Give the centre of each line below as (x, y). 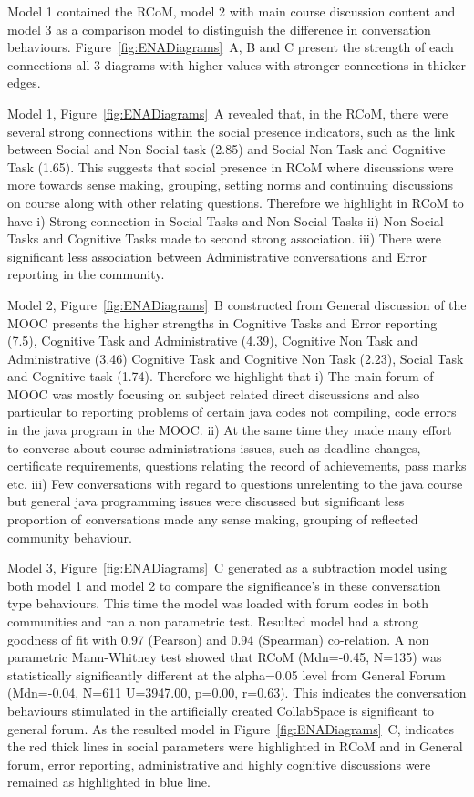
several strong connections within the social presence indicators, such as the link (232, 131)
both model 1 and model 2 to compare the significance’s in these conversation (224, 585)
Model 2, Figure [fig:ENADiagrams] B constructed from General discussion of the (237, 304)
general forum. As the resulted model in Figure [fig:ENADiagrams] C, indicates (231, 728)
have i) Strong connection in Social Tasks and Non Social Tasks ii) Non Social (226, 220)
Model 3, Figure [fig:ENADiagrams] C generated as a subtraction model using (227, 568)
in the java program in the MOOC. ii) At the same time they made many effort (230, 430)
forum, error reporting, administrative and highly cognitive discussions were (219, 764)
